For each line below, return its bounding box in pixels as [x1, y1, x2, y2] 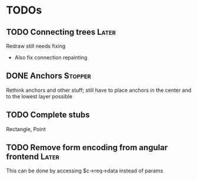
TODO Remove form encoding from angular [6, 142, 168, 153]
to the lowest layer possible [6, 92, 72, 100]
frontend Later [6, 152, 60, 162]
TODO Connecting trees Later [6, 27, 116, 37]
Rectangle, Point [6, 125, 46, 132]
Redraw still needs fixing [6, 42, 66, 49]
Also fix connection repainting [14, 54, 88, 61]
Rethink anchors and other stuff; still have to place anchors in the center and [6, 86, 192, 94]
